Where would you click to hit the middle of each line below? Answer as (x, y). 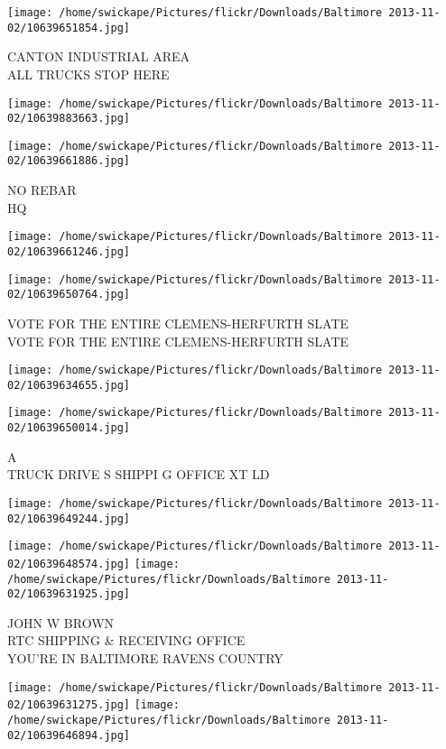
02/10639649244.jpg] (69, 518)
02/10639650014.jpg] (69, 428)
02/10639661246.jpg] (69, 251)
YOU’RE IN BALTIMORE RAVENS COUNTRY (145, 658)
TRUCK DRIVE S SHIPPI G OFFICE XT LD (139, 474)
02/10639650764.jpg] (69, 295)
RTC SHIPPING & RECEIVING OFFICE (126, 640)
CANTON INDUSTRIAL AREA (99, 56)
